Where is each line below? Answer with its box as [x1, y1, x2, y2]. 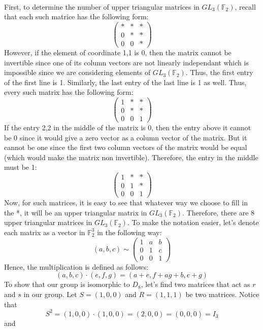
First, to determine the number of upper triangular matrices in [4, 1, 200, 12]
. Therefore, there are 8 [182, 207, 255, 217]
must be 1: [4, 162, 37, 172]
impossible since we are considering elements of [4, 67, 151, 78]
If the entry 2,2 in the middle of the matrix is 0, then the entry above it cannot [4, 122, 251, 133]
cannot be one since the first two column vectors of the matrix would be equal [4, 142, 247, 153]
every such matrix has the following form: [4, 87, 134, 97]
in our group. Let [23, 288, 77, 299]
